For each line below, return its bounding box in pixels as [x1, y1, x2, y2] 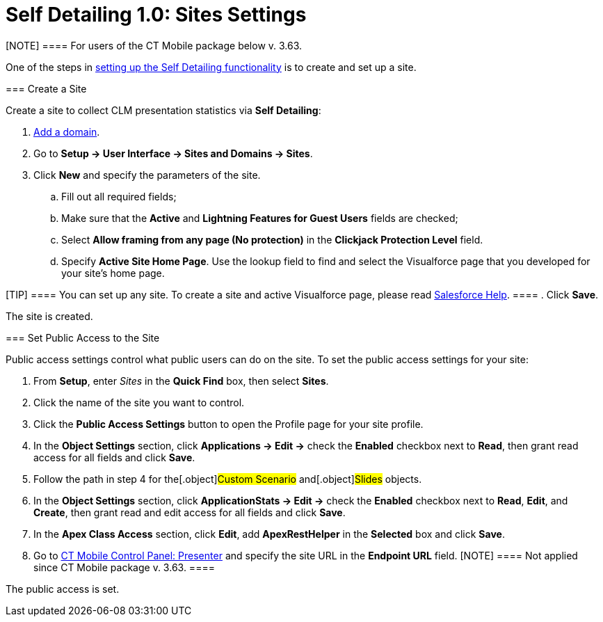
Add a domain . [33, 125, 100, 138]
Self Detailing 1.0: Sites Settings [6, 3, 307, 26]
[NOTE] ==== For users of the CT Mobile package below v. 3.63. [6, 39, 303, 51]
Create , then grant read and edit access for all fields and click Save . [33, 506, 346, 518]
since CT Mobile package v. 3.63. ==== [33, 561, 215, 573]
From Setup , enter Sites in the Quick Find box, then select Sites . [33, 374, 329, 387]
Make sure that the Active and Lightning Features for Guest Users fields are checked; [61, 212, 458, 224]
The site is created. [6, 310, 93, 322]
